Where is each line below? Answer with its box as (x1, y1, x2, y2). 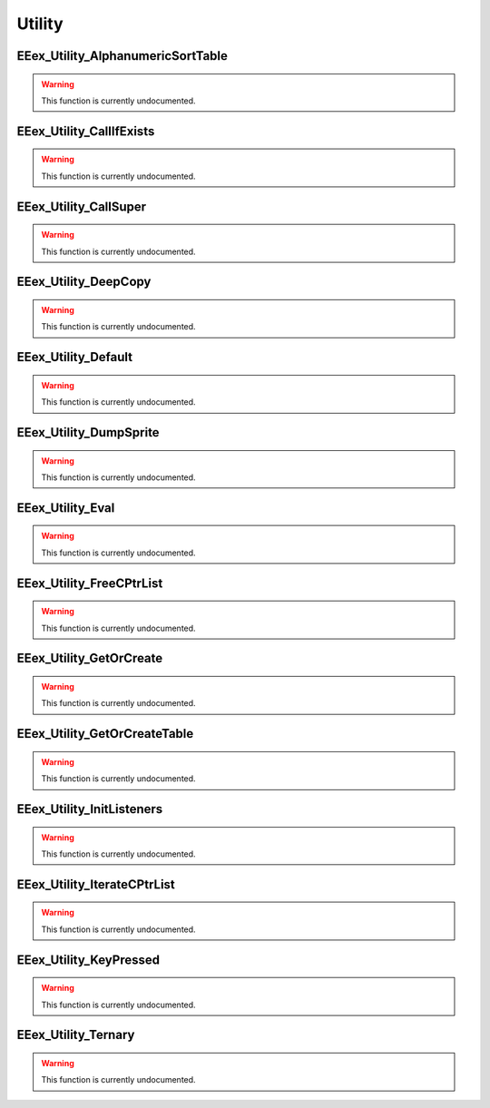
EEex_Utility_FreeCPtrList (16, 575, 163, 591)
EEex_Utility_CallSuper (16, 199, 147, 214)
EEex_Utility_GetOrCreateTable (16, 726, 194, 741)
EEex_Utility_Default (16, 349, 133, 365)
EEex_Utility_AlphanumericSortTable (16, 48, 229, 64)
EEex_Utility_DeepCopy (16, 274, 152, 289)
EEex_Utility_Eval (16, 500, 115, 515)
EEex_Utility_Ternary (16, 1027, 135, 1043)
